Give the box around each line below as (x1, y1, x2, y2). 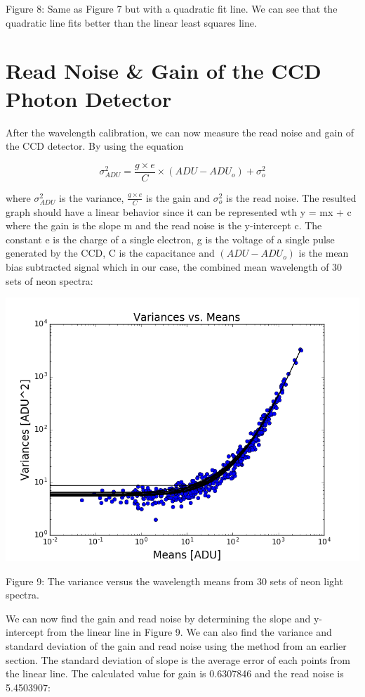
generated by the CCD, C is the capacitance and (6, 245, 215, 260)
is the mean (298, 245, 349, 260)
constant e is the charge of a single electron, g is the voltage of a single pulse (6, 231, 335, 246)
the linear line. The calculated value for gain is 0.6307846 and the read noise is (6, 666, 344, 681)
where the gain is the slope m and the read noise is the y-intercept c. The (6, 218, 322, 233)
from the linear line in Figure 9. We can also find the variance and (46, 625, 332, 639)
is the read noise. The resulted (226, 190, 357, 205)
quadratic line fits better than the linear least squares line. (6, 15, 257, 30)
